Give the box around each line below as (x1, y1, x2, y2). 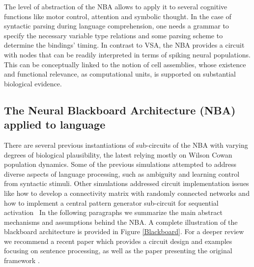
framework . (4, 255, 40, 266)
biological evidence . (4, 78, 62, 88)
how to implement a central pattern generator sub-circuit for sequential (4, 197, 219, 208)
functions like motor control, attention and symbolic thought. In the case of (4, 11, 231, 21)
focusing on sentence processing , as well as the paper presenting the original (4, 245, 232, 256)
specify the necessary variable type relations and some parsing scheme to (4, 30, 223, 40)
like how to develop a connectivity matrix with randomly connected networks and (4, 187, 250, 198)
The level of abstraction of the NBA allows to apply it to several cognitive (4, 1, 227, 11)
